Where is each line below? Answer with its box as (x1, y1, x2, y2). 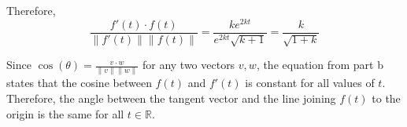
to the (372, 90, 401, 107)
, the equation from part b (256, 56, 383, 73)
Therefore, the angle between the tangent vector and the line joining (6, 90, 336, 107)
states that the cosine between (6, 74, 152, 91)
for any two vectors (142, 56, 235, 73)
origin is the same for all (6, 105, 124, 122)
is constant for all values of (245, 74, 375, 91)
